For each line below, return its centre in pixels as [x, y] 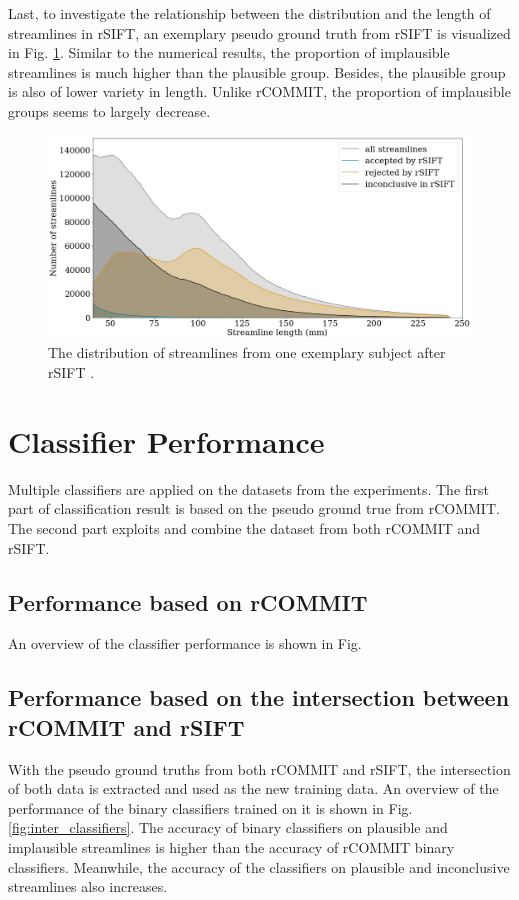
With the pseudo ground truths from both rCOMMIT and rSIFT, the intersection [259, 768]
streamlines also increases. [88, 886]
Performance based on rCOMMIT [188, 601]
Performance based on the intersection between [259, 697]
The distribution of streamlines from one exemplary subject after [247, 352]
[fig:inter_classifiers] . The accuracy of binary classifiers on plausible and [228, 827]
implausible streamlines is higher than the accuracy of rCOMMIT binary [231, 846]
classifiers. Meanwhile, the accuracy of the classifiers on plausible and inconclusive [259, 866]
